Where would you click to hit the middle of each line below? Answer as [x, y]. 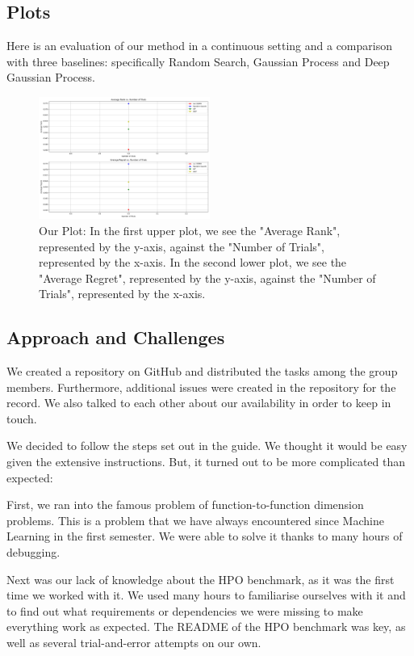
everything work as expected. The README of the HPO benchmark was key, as [206, 627]
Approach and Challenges [116, 337]
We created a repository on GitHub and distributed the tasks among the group [202, 371]
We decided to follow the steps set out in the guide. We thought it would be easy [207, 446]
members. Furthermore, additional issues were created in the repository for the [201, 387]
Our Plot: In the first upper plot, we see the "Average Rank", [190, 230]
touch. [22, 418]
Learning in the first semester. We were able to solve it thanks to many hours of [205, 536]
